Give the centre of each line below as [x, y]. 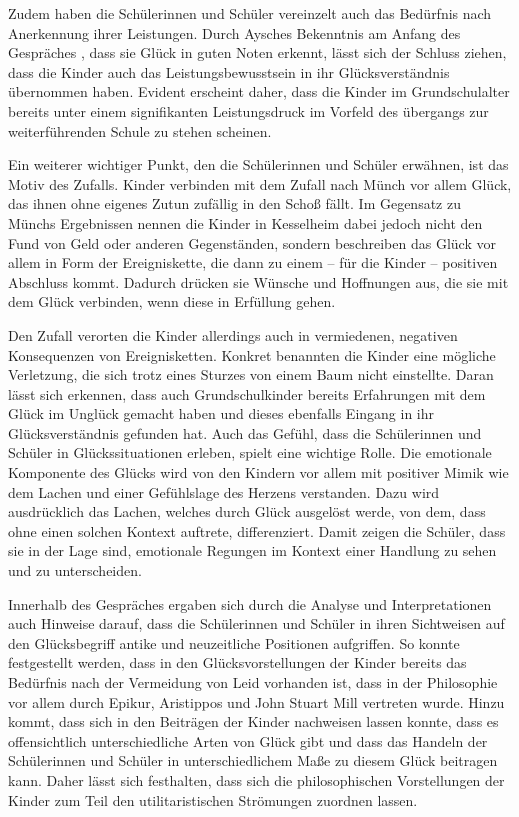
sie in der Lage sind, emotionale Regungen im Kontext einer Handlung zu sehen [252, 550]
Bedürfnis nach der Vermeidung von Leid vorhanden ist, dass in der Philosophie [253, 682]
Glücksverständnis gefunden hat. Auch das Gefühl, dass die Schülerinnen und [245, 432]
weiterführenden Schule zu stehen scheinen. [140, 130]
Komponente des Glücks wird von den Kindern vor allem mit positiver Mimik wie [258, 472]
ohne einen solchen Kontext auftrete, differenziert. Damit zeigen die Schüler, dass [257, 530]
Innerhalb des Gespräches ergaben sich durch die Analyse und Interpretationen [250, 603]
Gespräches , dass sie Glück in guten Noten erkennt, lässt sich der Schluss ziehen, [257, 52]
